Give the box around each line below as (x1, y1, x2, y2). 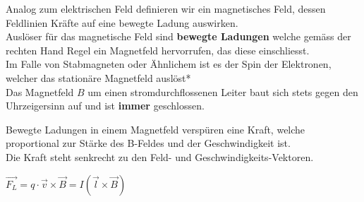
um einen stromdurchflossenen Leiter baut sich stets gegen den (87, 84, 358, 99)
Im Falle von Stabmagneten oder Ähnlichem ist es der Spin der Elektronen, (6, 57, 332, 71)
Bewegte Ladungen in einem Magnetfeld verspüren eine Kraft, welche (6, 121, 305, 136)
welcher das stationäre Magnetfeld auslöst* (6, 70, 191, 85)
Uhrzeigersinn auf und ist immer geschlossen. (6, 98, 205, 113)
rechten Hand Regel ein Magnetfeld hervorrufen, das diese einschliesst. (6, 42, 310, 57)
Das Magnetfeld (6, 84, 74, 99)
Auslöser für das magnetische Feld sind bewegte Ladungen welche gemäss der (6, 29, 351, 44)
